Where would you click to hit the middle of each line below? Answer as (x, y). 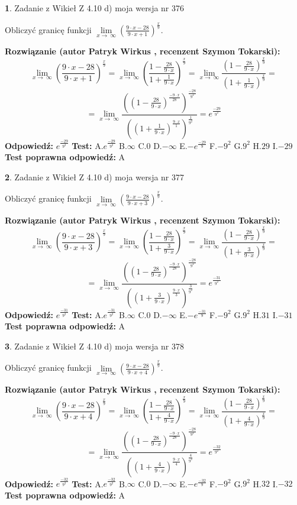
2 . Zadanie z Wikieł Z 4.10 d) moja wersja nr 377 (95, 177)
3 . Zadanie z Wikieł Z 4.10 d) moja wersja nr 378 (95, 346)
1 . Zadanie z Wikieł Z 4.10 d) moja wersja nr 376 (95, 8)
